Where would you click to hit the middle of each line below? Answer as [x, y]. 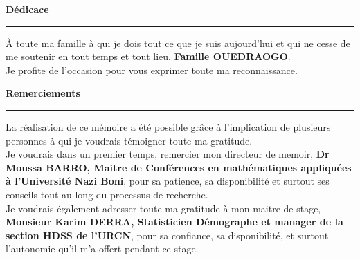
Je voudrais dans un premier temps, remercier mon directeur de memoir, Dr [168, 154]
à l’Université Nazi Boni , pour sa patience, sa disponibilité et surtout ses [168, 181]
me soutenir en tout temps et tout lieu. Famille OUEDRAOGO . [148, 56]
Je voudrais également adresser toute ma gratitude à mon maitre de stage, [163, 208]
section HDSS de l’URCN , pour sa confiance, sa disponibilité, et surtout [167, 235]
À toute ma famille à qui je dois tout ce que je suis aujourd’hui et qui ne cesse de [178, 43]
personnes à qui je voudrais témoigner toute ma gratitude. [129, 140]
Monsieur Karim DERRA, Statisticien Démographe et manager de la [174, 222]
